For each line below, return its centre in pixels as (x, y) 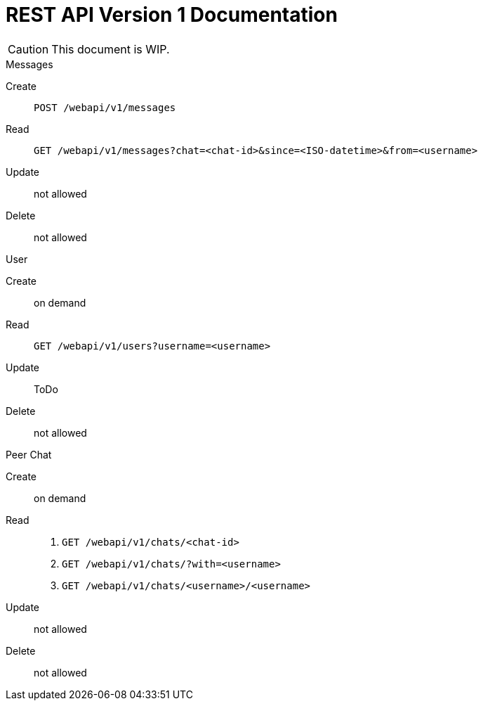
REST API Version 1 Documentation (172, 15)
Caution (28, 49)
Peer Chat (29, 454)
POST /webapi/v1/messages (105, 107)
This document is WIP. (111, 49)
